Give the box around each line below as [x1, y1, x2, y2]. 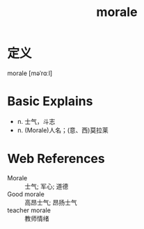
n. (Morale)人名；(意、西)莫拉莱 [17, 126, 109, 134]
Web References [7, 151, 106, 167]
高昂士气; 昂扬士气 [24, 198, 78, 206]
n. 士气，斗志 [17, 117, 56, 125]
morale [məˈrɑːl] [7, 69, 53, 77]
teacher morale [7, 206, 51, 214]
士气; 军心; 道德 [24, 182, 69, 190]
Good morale [7, 189, 45, 198]
